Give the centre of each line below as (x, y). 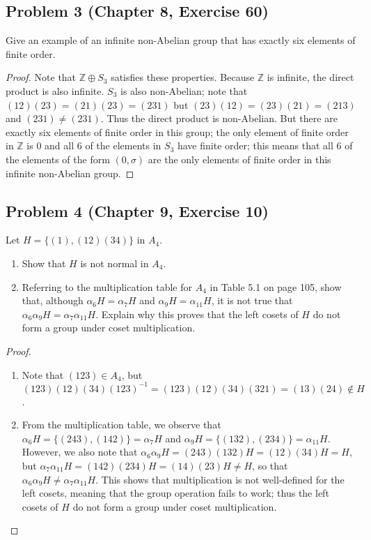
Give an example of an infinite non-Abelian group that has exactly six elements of (181, 40)
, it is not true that (252, 300)
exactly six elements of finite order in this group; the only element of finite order (177, 132)
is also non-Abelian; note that (184, 90)
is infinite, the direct (310, 77)
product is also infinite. (55, 90)
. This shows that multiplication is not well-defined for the (220, 479)
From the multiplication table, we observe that (121, 425)
